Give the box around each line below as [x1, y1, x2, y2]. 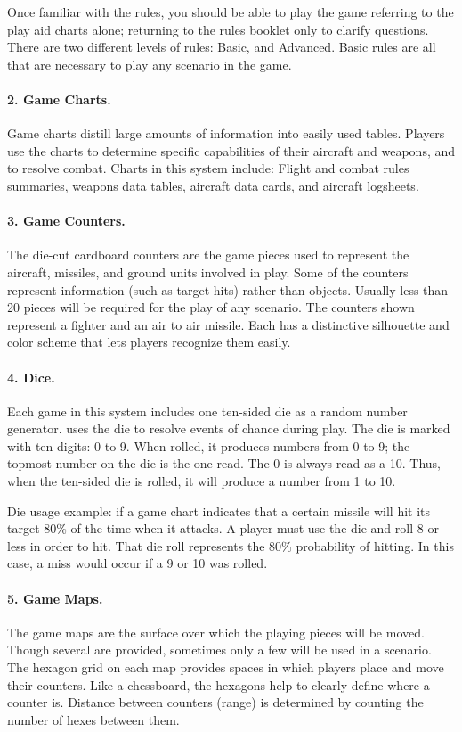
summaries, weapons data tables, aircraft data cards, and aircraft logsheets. [7, 176, 419, 194]
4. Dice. [7, 367, 55, 386]
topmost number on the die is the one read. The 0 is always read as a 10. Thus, [7, 454, 442, 473]
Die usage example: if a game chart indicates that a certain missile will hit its [7, 501, 431, 520]
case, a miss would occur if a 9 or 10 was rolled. [7, 554, 268, 572]
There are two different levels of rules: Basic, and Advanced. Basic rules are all [7, 37, 436, 56]
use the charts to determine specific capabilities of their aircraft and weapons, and [7, 141, 456, 160]
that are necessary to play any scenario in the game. [7, 54, 292, 73]
